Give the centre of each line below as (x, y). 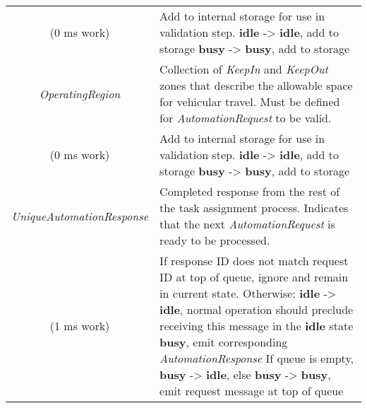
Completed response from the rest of (250, 191)
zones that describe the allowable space (256, 85)
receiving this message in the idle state (257, 326)
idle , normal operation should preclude (257, 309)
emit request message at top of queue (252, 391)
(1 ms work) (80, 326)
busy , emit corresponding (224, 342)
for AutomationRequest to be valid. (246, 118)
